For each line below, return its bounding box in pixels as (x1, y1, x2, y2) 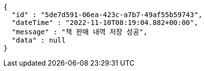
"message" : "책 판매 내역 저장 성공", (11, 28, 147, 36)
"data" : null (11, 36, 66, 44)
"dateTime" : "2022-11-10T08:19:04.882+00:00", (11, 19, 199, 26)
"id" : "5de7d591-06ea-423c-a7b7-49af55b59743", (11, 11, 203, 19)
